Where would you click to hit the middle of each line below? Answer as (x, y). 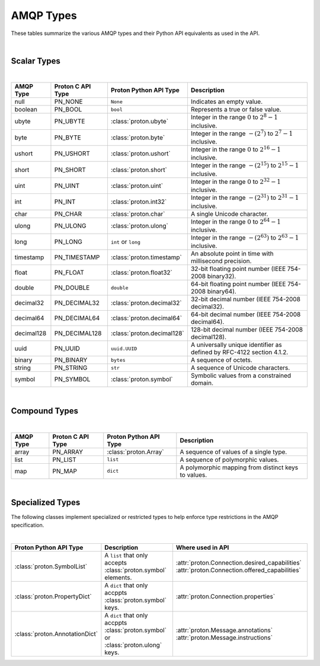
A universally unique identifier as (236, 345)
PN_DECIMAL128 (78, 333)
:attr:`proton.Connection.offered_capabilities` (239, 570)
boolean (26, 110)
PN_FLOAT (69, 273)
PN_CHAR (68, 213)
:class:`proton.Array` (135, 452)
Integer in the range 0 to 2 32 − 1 (236, 181)
